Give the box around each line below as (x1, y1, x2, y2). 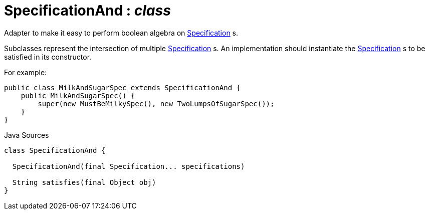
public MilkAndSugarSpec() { (21, 91, 135, 100)
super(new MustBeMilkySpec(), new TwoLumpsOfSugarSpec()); (38, 99, 275, 108)
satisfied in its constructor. (4, 52, 92, 61)
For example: (4, 68, 47, 77)
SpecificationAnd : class (4, 2, 171, 19)
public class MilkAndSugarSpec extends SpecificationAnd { (4, 83, 241, 92)
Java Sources (4, 130, 49, 139)
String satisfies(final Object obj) (12, 178, 156, 186)
